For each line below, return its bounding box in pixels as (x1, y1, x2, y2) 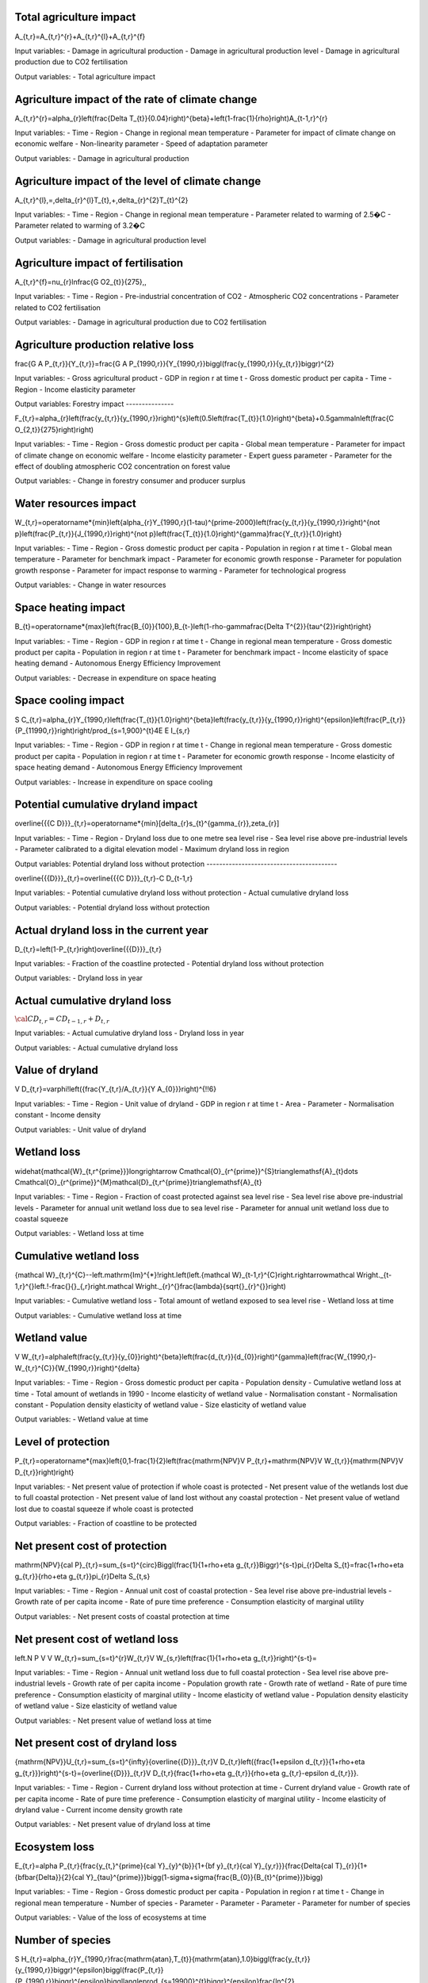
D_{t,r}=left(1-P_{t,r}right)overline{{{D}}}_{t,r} (14, 944, 162, 953)
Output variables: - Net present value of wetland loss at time (14, 1716, 212, 1725)
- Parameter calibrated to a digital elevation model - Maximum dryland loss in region (14, 845, 289, 854)
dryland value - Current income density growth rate (14, 1805, 183, 1815)
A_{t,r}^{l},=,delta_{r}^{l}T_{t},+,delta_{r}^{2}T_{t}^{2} (14, 195, 189, 205)
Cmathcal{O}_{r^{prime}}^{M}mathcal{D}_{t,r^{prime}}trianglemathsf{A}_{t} (14, 1177, 262, 1187)
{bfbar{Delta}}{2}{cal (14, 1872, 85, 1881)
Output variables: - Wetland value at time (14, 1414, 149, 1424)
